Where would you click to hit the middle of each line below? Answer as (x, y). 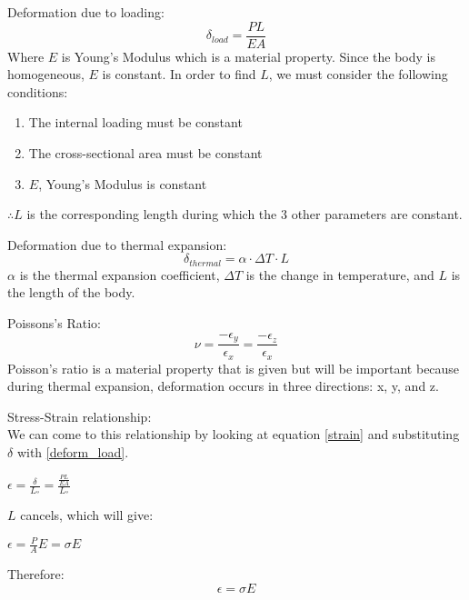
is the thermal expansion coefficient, (120, 274)
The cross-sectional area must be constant (145, 153)
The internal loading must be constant (135, 122)
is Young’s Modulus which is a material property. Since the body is (248, 56)
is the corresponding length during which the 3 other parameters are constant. (244, 214)
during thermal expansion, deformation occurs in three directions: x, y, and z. (223, 386)
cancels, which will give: (87, 515)
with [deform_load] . (73, 451)
